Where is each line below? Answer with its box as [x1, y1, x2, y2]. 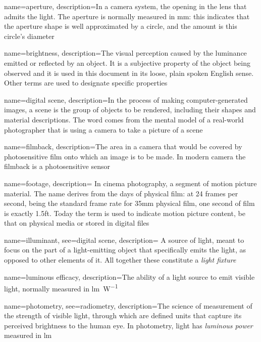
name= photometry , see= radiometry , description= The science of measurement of [4, 300, 252, 311]
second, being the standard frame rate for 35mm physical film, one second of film [4, 198, 255, 208]
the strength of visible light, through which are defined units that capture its [4, 310, 242, 321]
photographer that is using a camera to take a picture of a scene [4, 124, 203, 135]
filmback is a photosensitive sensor [4, 161, 111, 172]
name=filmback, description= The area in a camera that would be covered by [4, 141, 242, 152]
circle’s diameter [4, 30, 55, 41]
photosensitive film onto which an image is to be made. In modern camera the [4, 151, 246, 161]
